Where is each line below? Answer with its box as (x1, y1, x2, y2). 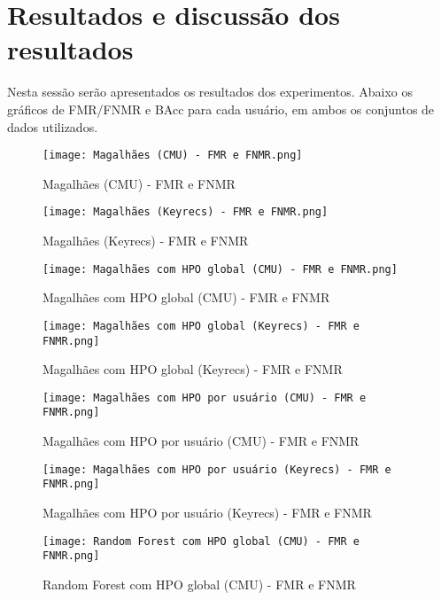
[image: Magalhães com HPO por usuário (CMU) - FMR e (43, 391, 367, 404)
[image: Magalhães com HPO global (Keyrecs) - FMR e (43, 319, 360, 332)
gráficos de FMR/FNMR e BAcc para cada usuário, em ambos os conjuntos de (7, 99, 435, 118)
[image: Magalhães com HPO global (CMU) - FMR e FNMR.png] (43, 262, 398, 276)
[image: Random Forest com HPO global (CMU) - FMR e (43, 534, 360, 548)
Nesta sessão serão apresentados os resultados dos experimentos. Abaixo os (7, 82, 414, 101)
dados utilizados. (7, 117, 98, 136)
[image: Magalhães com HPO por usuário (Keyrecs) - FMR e (43, 463, 391, 476)
